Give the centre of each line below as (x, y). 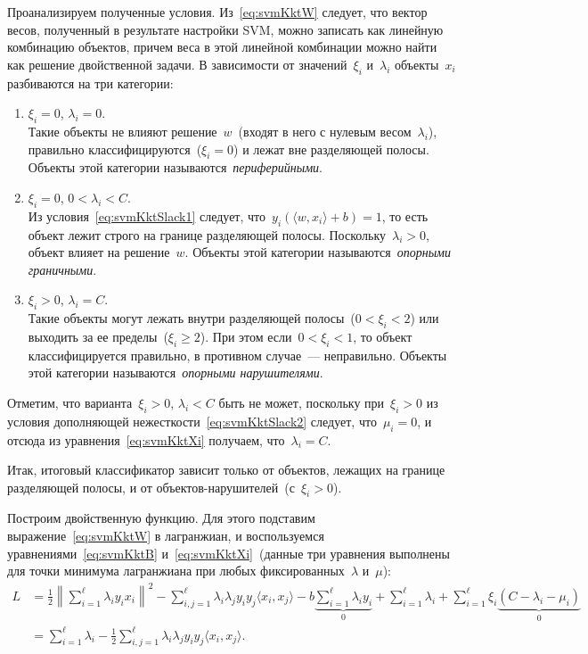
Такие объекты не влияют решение (122, 131)
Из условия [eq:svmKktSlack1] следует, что (147, 215)
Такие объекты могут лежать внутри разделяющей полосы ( (192, 318)
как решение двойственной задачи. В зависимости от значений (177, 64)
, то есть (405, 215)
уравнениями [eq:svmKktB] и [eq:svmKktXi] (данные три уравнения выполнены (229, 553)
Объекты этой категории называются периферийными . (175, 167)
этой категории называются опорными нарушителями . (176, 373)
